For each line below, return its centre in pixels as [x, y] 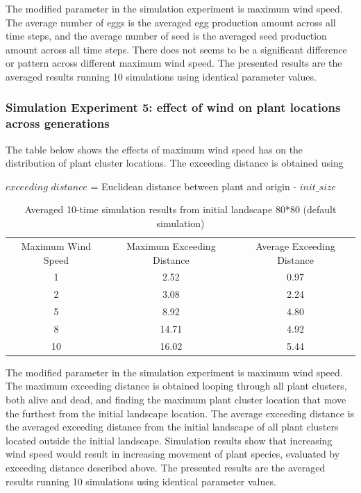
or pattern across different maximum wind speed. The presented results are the [174, 63]
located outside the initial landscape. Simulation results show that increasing [169, 440]
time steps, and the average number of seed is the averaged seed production [166, 36]
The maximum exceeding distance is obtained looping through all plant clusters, [176, 386]
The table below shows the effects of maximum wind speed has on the [154, 149]
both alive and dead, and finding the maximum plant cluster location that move [176, 400]
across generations [58, 123]
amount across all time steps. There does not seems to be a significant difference [176, 49]
